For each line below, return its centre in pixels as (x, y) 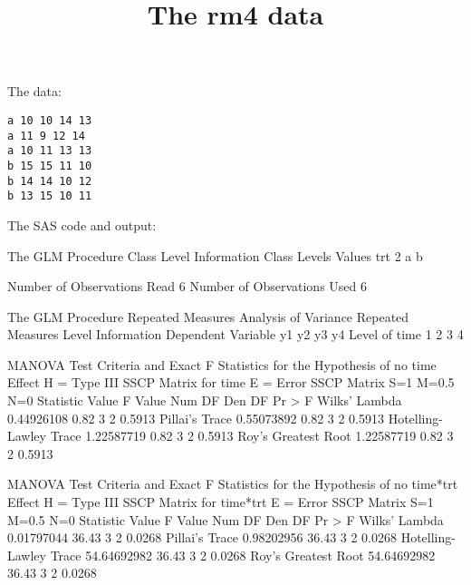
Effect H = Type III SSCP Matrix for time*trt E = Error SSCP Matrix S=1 (221, 502)
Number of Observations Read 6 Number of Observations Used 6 (187, 286)
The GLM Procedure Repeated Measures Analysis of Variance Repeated (208, 316)
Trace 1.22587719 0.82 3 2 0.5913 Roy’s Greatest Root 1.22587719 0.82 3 (252, 436)
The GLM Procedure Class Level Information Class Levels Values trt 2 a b (215, 255)
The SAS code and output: (82, 224)
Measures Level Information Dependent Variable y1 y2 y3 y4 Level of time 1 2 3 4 (235, 334)
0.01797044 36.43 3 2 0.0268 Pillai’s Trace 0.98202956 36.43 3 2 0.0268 (202, 537)
